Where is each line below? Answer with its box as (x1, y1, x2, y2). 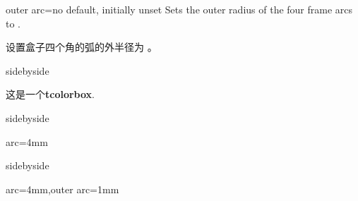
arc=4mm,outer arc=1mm (6, 181, 119, 196)
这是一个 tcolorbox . (6, 87, 95, 102)
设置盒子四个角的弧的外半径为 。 (6, 39, 157, 54)
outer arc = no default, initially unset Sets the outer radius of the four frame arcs (6, 2, 353, 16)
